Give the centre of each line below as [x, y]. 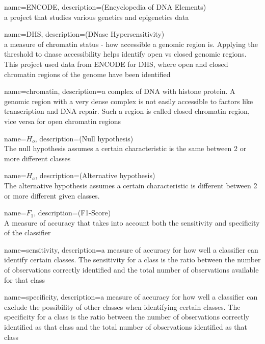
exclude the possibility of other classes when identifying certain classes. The [122, 306]
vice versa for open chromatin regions [62, 121]
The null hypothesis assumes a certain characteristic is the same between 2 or [125, 148]
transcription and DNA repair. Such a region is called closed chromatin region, [127, 111]
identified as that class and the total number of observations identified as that [126, 327]
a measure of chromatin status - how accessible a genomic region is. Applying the [131, 44]
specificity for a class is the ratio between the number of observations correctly [127, 317]
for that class [24, 279]
